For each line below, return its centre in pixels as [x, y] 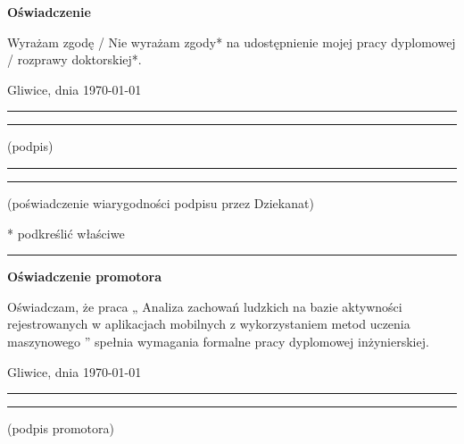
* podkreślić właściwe [66, 233]
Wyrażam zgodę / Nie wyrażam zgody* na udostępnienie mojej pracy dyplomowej [232, 42]
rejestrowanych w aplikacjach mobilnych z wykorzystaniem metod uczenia [209, 324]
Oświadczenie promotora [85, 276]
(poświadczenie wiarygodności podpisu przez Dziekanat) [161, 202]
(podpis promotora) [61, 428]
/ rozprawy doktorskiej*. [75, 59]
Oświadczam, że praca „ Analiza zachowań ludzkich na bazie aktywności [205, 306]
